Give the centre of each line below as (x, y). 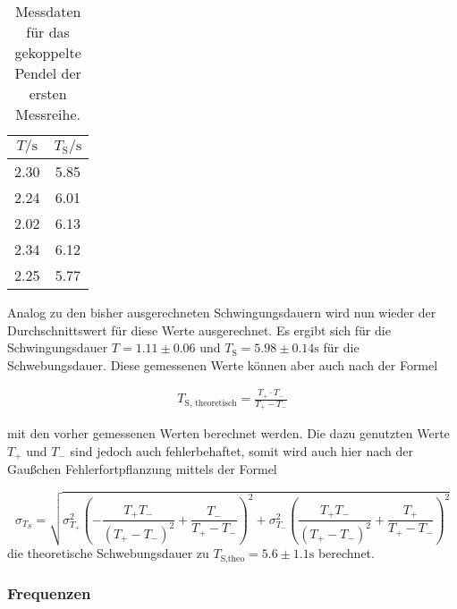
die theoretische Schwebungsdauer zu (108, 553)
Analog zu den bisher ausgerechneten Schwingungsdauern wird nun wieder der (222, 312)
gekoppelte (48, 52)
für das (48, 32)
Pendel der (48, 73)
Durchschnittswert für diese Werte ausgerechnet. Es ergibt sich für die (199, 330)
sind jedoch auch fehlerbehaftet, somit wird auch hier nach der (241, 450)
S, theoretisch (211, 403)
